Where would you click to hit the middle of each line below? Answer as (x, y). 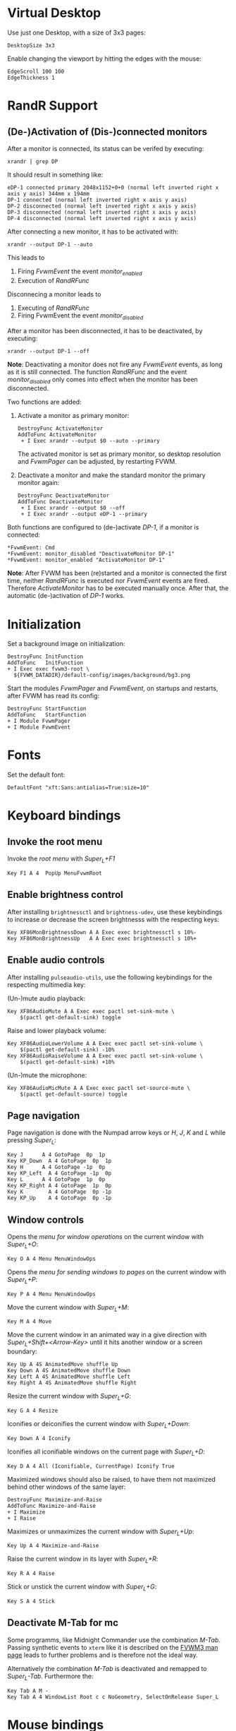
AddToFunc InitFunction (45, 663)
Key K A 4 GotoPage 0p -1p (60, 1192)
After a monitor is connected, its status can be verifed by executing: (106, 148)
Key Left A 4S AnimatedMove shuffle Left (69, 1377)
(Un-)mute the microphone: (47, 1075)
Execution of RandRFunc (53, 280)
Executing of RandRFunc (53, 308)
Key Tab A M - (28, 1691)
